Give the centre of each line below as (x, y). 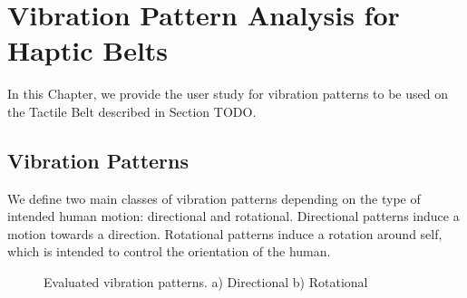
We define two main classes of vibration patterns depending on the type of (214, 198)
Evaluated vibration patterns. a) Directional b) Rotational (206, 282)
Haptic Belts (88, 50)
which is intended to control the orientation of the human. (169, 251)
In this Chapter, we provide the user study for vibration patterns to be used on (228, 94)
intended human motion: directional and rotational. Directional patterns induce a (233, 216)
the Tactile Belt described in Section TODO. (132, 111)
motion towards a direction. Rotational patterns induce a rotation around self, (225, 233)
